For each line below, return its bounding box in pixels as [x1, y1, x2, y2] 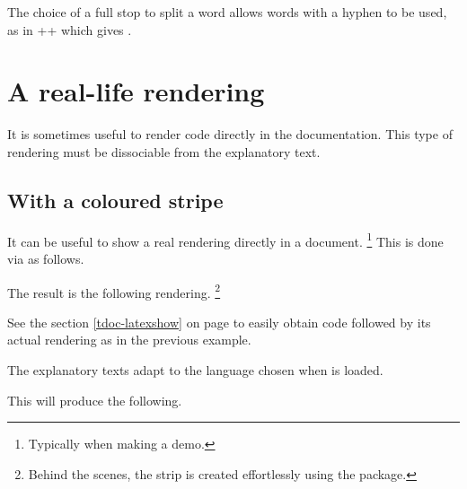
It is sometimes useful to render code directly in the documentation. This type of [7, 125, 453, 144]
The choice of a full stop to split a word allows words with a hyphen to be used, [7, 3, 447, 21]
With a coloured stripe [7, 186, 224, 214]
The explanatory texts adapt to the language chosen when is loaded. [7, 360, 383, 379]
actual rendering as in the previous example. [7, 330, 251, 349]
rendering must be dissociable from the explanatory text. [7, 142, 321, 161]
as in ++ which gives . [7, 20, 132, 39]
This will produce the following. [7, 390, 182, 409]
